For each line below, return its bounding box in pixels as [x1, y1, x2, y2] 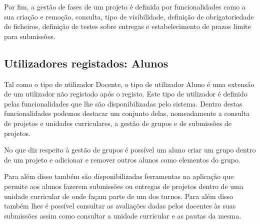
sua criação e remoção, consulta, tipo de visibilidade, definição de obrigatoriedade [4, 11, 254, 21]
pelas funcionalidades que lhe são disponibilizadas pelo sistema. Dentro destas [4, 98, 242, 108]
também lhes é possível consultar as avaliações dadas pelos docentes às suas [4, 200, 236, 211]
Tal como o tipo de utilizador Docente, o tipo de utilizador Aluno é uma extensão [4, 78, 254, 89]
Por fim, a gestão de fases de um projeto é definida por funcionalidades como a [4, 1, 245, 11]
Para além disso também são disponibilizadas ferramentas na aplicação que [4, 171, 234, 181]
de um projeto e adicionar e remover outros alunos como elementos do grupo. [4, 154, 240, 164]
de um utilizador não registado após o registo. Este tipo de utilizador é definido [4, 88, 247, 99]
